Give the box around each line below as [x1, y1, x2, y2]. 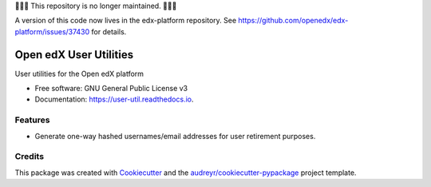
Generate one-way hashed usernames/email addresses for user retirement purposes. [34, 131, 316, 141]
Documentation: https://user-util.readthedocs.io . [34, 94, 194, 104]
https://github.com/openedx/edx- [238, 16, 349, 26]
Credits [14, 151, 44, 162]
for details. [91, 26, 127, 36]
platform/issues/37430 [14, 26, 90, 36]
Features [14, 114, 50, 125]
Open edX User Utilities [14, 48, 134, 62]
